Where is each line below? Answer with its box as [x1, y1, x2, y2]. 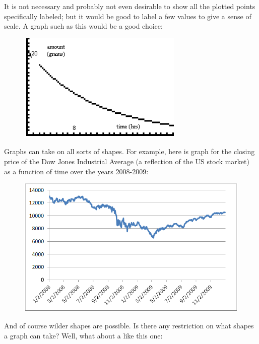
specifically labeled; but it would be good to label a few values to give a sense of [4, 11, 251, 21]
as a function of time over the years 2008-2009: [4, 166, 149, 176]
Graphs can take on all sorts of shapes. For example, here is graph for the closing [4, 146, 255, 157]
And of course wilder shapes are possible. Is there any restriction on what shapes [4, 320, 254, 331]
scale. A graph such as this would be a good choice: [4, 21, 163, 31]
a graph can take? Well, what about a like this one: [4, 330, 163, 340]
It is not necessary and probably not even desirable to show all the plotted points [4, 1, 255, 11]
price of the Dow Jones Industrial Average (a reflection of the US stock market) [4, 156, 249, 166]
